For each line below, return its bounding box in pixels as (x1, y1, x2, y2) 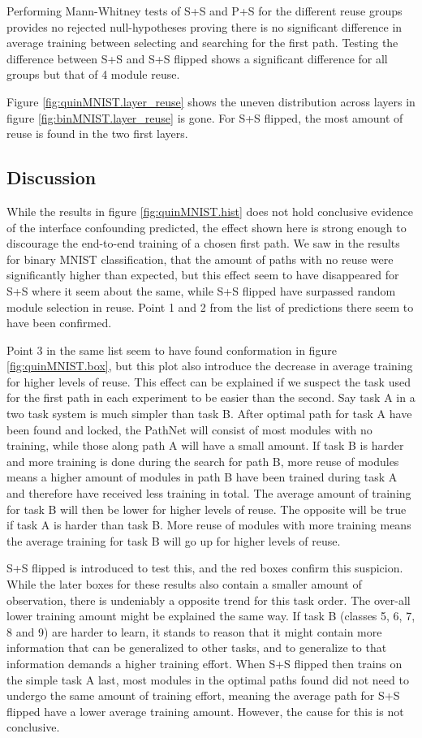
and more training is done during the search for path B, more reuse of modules (6, 452, 399, 469)
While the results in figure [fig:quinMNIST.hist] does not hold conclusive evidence (6, 202, 414, 219)
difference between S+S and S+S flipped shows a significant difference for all (6, 50, 388, 67)
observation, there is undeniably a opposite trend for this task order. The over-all (6, 591, 411, 608)
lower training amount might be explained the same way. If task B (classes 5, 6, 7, (6, 607, 416, 624)
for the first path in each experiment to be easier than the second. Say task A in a (6, 389, 416, 406)
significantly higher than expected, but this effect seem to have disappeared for (6, 266, 399, 283)
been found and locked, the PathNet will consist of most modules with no (6, 421, 372, 438)
